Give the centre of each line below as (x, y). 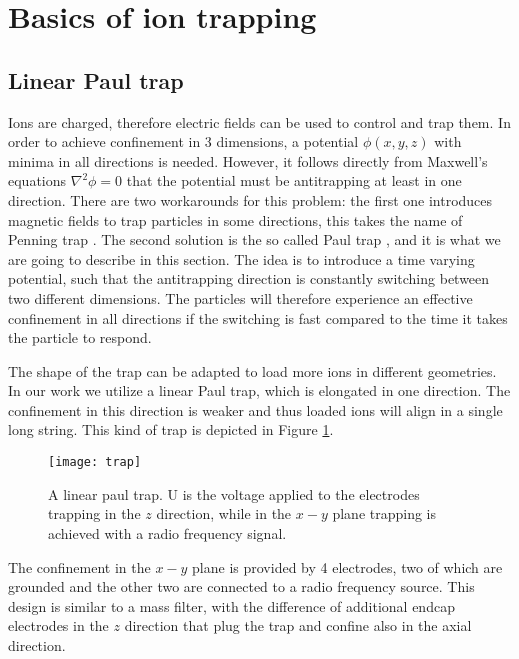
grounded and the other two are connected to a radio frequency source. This (241, 586)
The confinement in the (79, 566)
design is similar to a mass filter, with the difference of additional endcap (231, 605)
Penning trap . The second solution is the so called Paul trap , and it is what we (254, 239)
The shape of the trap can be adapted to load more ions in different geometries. (252, 370)
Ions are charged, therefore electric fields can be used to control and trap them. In (259, 121)
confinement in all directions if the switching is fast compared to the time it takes (258, 317)
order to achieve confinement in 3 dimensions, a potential (183, 141)
